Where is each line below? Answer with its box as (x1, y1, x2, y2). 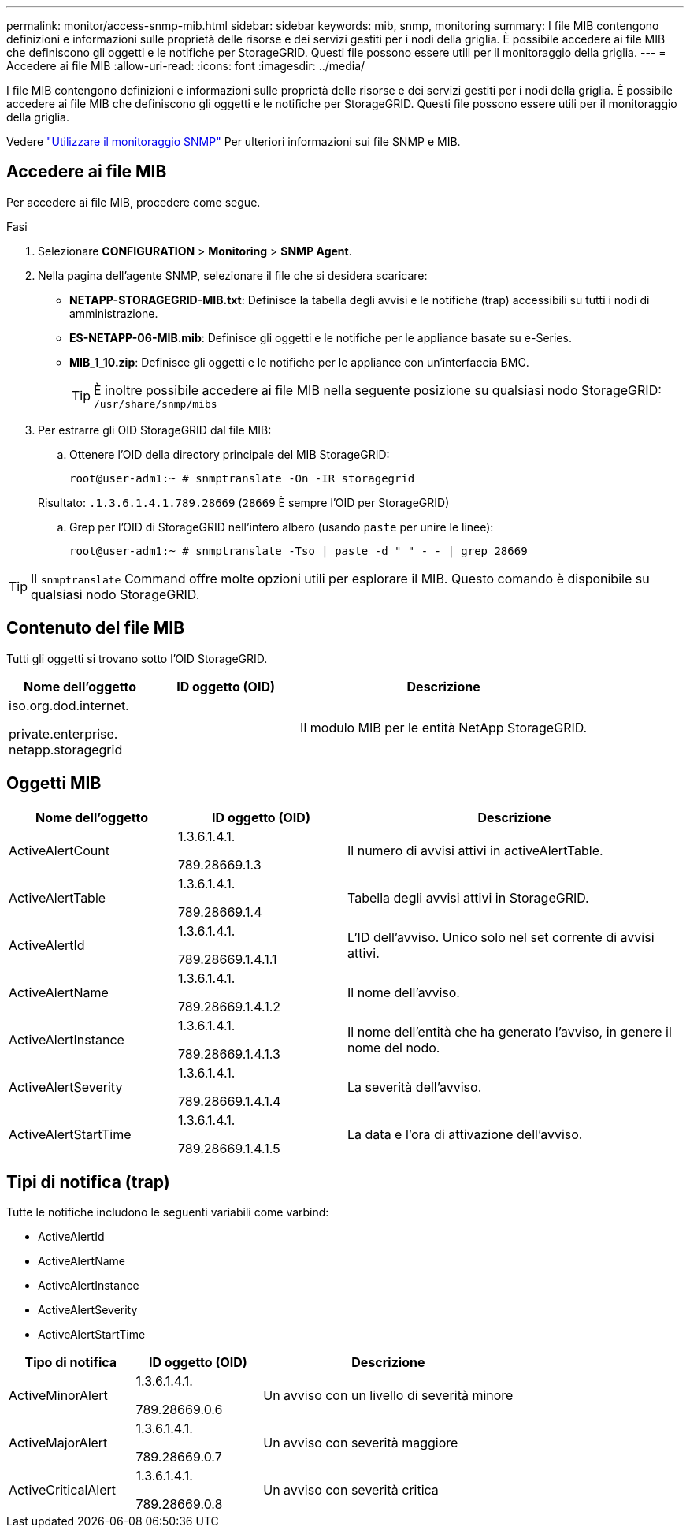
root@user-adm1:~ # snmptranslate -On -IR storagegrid (69, 471, 415, 485)
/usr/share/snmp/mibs (94, 397, 217, 410)
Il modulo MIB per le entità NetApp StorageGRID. (300, 719, 588, 735)
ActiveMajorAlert (9, 1435, 108, 1451)
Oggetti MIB (6, 773, 102, 794)
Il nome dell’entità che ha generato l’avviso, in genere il (347, 1023, 672, 1040)
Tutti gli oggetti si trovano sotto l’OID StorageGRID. (6, 651, 268, 665)
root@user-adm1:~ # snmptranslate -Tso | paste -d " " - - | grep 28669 (69, 544, 528, 557)
